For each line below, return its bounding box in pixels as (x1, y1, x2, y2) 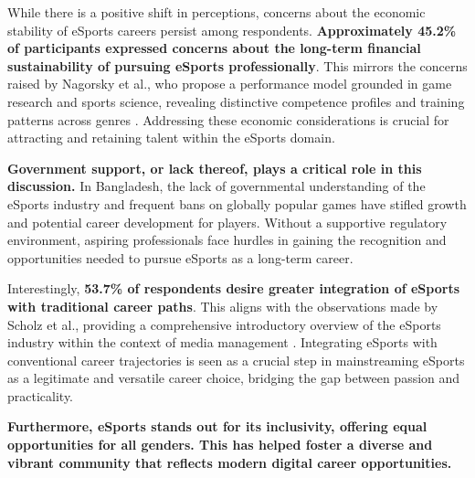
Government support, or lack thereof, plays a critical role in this (7, 158, 422, 177)
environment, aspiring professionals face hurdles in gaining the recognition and (7, 230, 447, 250)
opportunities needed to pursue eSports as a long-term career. (7, 248, 354, 267)
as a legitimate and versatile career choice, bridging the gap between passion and (7, 368, 460, 388)
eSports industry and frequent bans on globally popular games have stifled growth (7, 194, 467, 213)
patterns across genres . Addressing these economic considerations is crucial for (7, 110, 449, 129)
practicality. (7, 386, 74, 405)
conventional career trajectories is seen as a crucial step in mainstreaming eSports (7, 350, 465, 369)
